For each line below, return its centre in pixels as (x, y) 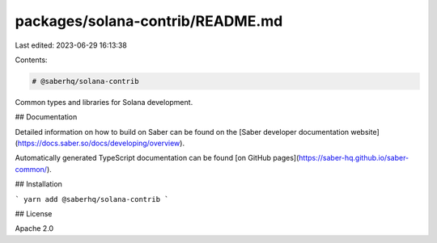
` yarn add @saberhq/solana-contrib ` (92, 199)
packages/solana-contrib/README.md (149, 21)
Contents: (31, 60)
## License (34, 214)
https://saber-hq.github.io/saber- (354, 158)
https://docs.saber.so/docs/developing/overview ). (101, 143)
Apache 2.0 (34, 228)
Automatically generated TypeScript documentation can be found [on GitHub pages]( (157, 158)
